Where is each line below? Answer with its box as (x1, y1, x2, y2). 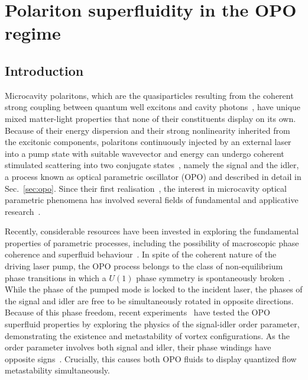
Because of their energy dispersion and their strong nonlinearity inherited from (5, 124, 290, 136)
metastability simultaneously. (5, 364, 110, 376)
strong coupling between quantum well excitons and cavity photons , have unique (5, 101, 301, 113)
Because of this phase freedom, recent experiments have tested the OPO (5, 306, 270, 318)
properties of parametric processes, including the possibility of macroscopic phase (5, 236, 299, 249)
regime (5, 21, 61, 45)
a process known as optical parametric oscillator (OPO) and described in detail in (5, 170, 301, 182)
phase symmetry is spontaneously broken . (136, 271, 291, 284)
